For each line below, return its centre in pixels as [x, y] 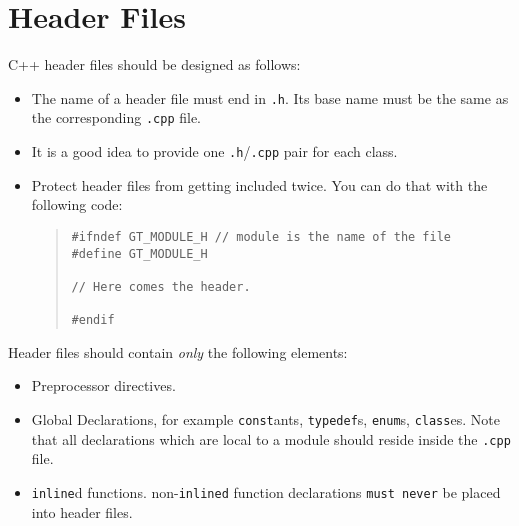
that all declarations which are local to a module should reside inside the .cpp [271, 438]
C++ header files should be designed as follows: [154, 64]
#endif [93, 320]
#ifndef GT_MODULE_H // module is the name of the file [261, 236]
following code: [77, 204]
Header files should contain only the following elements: [178, 351]
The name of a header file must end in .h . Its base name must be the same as [270, 97]
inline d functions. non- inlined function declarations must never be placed [266, 491]
